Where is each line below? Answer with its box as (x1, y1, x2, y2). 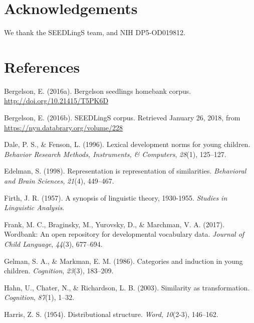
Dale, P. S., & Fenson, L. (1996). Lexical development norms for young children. (4, 139, 250, 149)
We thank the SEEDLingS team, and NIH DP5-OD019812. (4, 27, 185, 38)
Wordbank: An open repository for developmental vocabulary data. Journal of (4, 229, 244, 239)
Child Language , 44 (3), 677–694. (4, 238, 103, 249)
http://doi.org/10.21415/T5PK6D (4, 95, 109, 106)
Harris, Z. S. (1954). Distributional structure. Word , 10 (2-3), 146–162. (4, 308, 218, 319)
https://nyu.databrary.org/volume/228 (4, 122, 123, 132)
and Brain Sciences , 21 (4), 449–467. (4, 176, 114, 186)
